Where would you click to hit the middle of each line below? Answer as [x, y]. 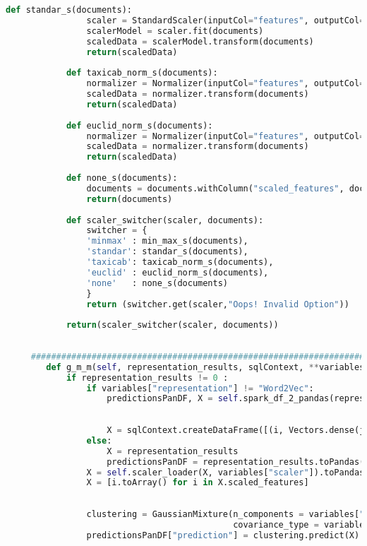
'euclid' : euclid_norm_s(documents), [178, 272]
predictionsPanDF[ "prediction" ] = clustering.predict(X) [223, 535]
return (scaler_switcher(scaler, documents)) [172, 325]
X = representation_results [173, 451]
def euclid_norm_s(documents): [139, 125]
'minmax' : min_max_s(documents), [167, 241]
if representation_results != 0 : [147, 378]
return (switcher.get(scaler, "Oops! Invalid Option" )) [218, 304]
